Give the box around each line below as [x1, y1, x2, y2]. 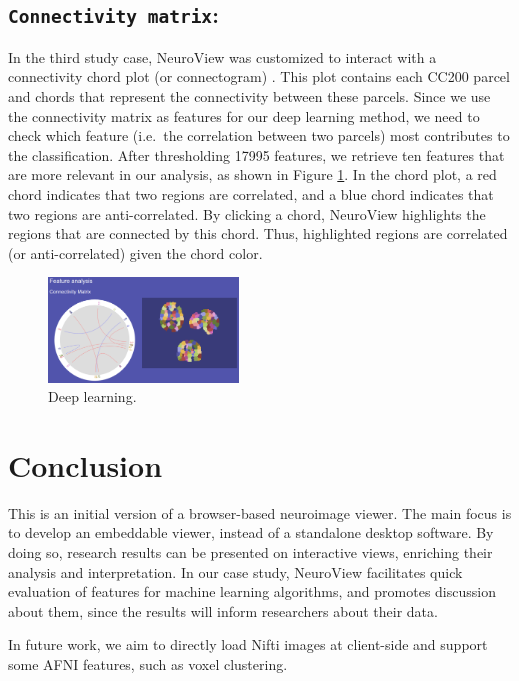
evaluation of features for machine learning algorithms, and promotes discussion [8, 581, 496, 602]
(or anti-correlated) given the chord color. [8, 242, 263, 263]
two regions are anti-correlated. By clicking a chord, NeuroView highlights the [8, 203, 486, 224]
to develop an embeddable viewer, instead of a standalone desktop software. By [8, 522, 494, 543]
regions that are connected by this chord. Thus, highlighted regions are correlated [8, 223, 508, 244]
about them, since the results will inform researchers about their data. [8, 600, 438, 621]
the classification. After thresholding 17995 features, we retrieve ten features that [8, 144, 505, 165]
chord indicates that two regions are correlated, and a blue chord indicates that [8, 183, 494, 204]
